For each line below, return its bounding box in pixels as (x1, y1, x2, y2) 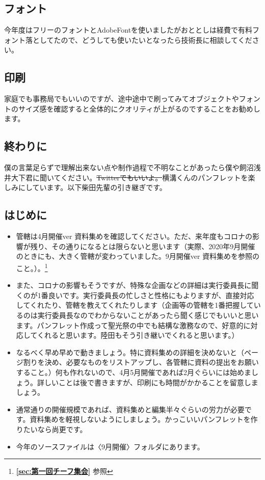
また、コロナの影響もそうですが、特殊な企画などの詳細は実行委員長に (16, 280, 252, 290)
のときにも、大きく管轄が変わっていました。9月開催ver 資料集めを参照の (16, 251, 260, 261)
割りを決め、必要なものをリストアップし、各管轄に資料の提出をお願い (23, 357, 259, 367)
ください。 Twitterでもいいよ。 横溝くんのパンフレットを (61, 172, 248, 182)
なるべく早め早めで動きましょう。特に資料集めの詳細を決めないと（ (16, 346, 244, 357)
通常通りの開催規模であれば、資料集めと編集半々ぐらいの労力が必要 (16, 404, 245, 414)
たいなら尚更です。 (23, 423, 87, 434)
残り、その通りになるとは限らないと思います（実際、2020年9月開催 (30, 241, 255, 251)
